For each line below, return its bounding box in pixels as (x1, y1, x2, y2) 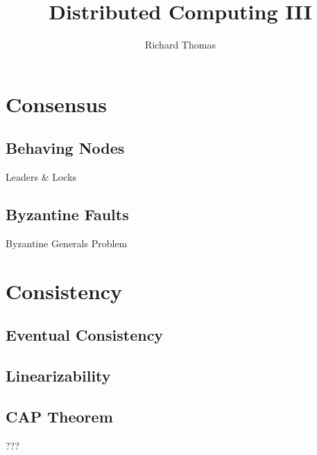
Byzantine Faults (6, 204, 129, 225)
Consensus (6, 89, 107, 118)
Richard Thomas (145, 37, 216, 52)
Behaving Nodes (6, 137, 125, 159)
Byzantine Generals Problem (6, 235, 128, 250)
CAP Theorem (6, 405, 113, 427)
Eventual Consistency (6, 324, 164, 346)
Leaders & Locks (6, 170, 77, 184)
